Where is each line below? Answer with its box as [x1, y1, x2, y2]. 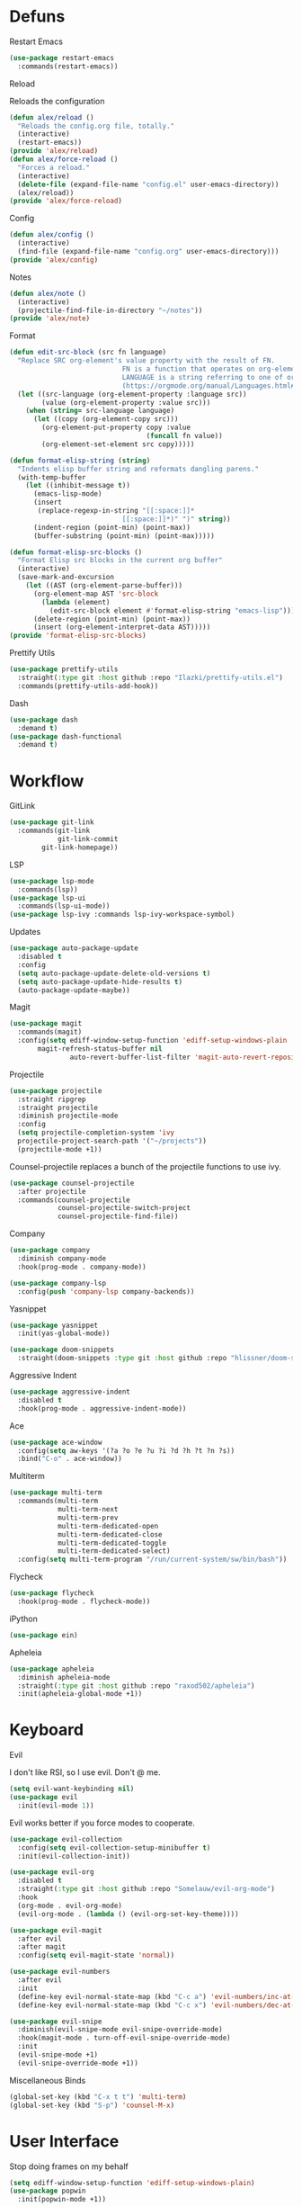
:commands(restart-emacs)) [17, 61, 119, 71]
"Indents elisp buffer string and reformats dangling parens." [17, 464, 259, 473]
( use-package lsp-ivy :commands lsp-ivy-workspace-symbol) [9, 910, 235, 919]
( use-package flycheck [9, 1589, 94, 1598]
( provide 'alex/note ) [9, 314, 91, 323]
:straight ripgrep [17, 1095, 87, 1104]
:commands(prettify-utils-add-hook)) [17, 681, 159, 690]
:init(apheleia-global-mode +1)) [17, 1690, 143, 1699]
